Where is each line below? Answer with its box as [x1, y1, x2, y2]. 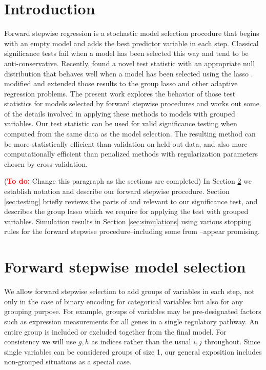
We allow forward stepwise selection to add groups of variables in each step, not [4, 286, 255, 297]
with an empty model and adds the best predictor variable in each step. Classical [4, 37, 259, 48]
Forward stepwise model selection [4, 256, 246, 277]
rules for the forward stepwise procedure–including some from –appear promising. [4, 226, 260, 237]
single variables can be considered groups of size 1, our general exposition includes [4, 346, 262, 357]
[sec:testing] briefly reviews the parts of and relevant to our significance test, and [4, 196, 258, 206]
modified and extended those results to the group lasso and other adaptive [4, 78, 238, 89]
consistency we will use [4, 336, 76, 347]
